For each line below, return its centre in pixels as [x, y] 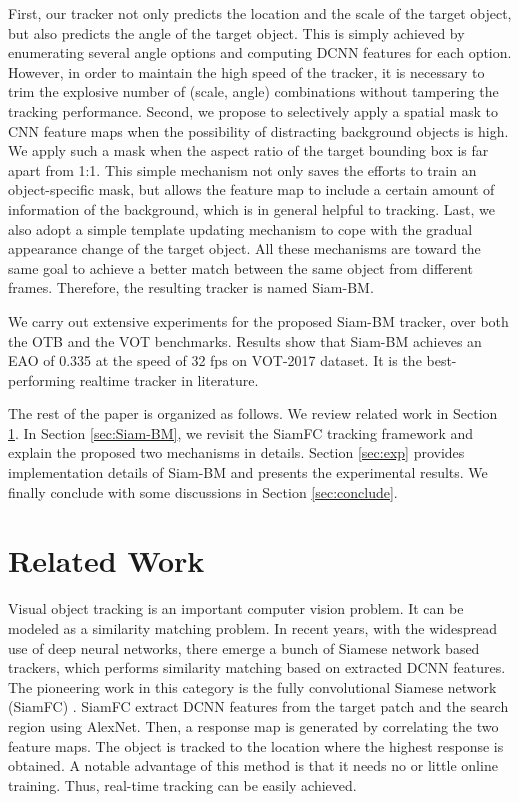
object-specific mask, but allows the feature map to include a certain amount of [251, 189]
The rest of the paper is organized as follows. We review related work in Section [253, 413]
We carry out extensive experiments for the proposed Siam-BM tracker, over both [258, 320]
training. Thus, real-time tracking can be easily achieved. [182, 784]
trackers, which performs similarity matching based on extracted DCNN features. [257, 667]
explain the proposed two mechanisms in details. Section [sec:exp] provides [236, 452]
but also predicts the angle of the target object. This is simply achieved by [236, 32]
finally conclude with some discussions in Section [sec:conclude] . [203, 491]
